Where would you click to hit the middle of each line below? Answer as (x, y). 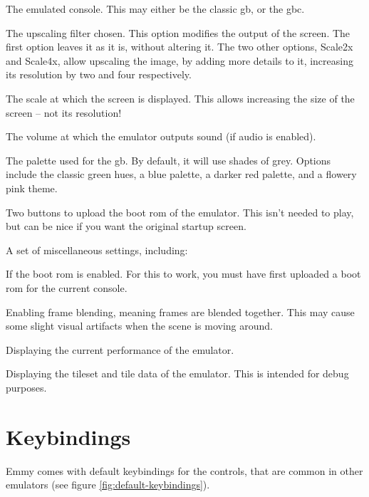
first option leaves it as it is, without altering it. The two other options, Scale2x (180, 47)
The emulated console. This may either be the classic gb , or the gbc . (155, 9)
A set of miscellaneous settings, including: (97, 250)
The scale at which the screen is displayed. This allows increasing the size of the (180, 98)
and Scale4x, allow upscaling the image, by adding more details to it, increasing (180, 60)
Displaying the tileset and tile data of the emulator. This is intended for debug (177, 373)
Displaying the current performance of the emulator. (120, 349)
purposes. (26, 387)
